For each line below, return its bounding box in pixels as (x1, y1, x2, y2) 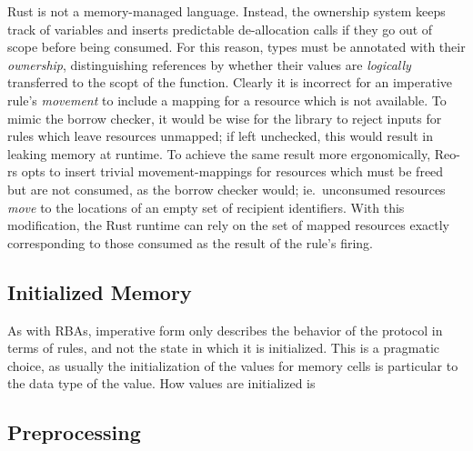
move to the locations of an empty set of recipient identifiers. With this (7, 197, 405, 216)
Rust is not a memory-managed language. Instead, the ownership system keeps (7, 2, 446, 20)
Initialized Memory (7, 277, 192, 306)
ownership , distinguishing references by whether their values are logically (7, 55, 411, 74)
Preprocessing (7, 418, 141, 446)
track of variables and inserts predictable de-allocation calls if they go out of (7, 19, 433, 38)
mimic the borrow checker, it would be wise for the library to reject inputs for (7, 108, 442, 127)
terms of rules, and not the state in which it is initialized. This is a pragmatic (7, 338, 440, 357)
